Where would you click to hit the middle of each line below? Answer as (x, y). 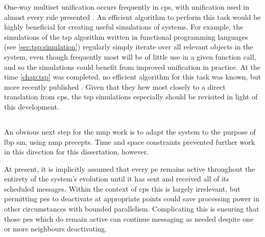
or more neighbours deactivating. (56, 229)
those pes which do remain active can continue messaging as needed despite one (129, 218)
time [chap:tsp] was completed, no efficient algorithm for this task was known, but (132, 77)
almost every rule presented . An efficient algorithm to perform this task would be (132, 17)
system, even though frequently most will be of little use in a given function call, (130, 56)
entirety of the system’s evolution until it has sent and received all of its (117, 179)
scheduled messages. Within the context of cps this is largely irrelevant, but (122, 188)
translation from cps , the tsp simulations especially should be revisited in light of (131, 97)
